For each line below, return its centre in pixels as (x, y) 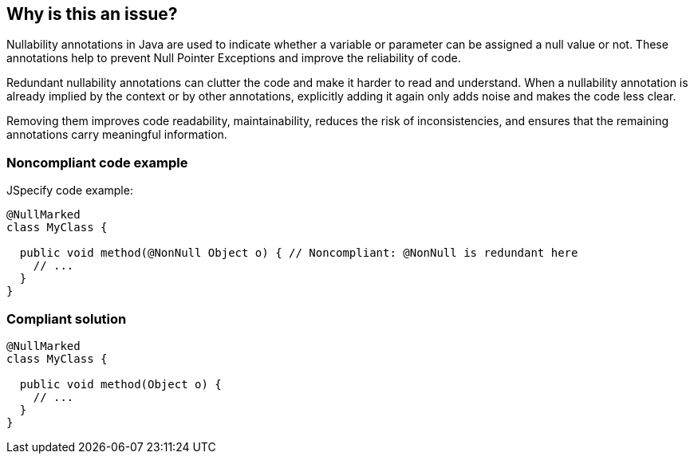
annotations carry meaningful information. (117, 135)
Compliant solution (67, 318)
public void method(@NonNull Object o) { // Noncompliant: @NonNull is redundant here (299, 253)
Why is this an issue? (92, 14)
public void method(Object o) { (120, 384)
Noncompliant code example (97, 162)
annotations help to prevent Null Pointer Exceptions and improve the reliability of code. (234, 58)
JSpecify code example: (70, 191)
